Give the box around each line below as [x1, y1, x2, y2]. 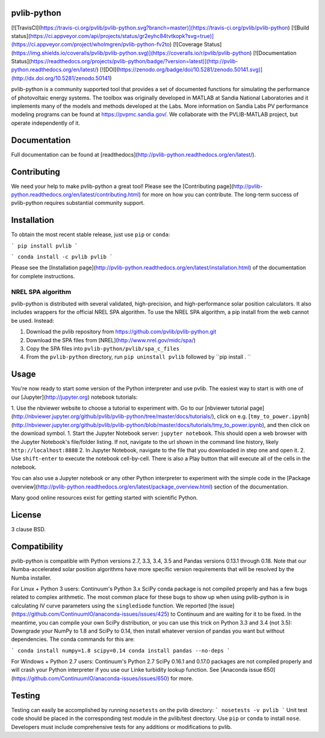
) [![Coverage [169, 41, 203, 48]
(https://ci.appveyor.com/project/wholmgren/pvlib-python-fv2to [11, 41, 170, 48]
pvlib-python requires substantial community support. [11, 199, 145, 207]
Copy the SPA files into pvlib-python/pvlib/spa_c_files [26, 345, 180, 352]
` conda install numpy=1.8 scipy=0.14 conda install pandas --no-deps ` [11, 647, 231, 654]
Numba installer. [11, 574, 52, 581]
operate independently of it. [11, 119, 81, 127]
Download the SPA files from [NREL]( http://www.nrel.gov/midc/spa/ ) [26, 336, 196, 343]
